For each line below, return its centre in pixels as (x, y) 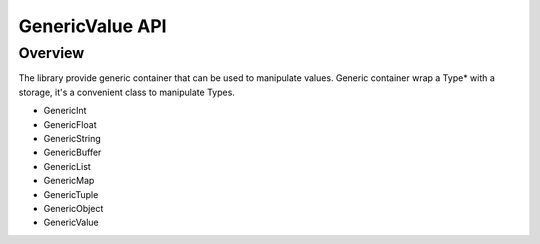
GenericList (67, 166)
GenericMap (69, 181)
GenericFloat (70, 124)
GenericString (72, 138)
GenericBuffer (72, 152)
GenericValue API (92, 26)
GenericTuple (71, 194)
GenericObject (73, 208)
